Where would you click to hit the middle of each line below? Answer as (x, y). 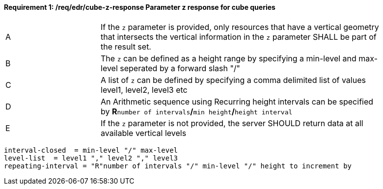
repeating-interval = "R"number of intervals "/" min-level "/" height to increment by (178, 166)
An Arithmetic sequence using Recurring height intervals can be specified (237, 101)
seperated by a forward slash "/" (180, 68)
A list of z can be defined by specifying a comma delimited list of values (233, 80)
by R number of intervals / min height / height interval (197, 111)
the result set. (126, 46)
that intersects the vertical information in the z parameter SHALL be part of (239, 37)
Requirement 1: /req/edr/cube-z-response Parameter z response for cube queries (140, 7)
